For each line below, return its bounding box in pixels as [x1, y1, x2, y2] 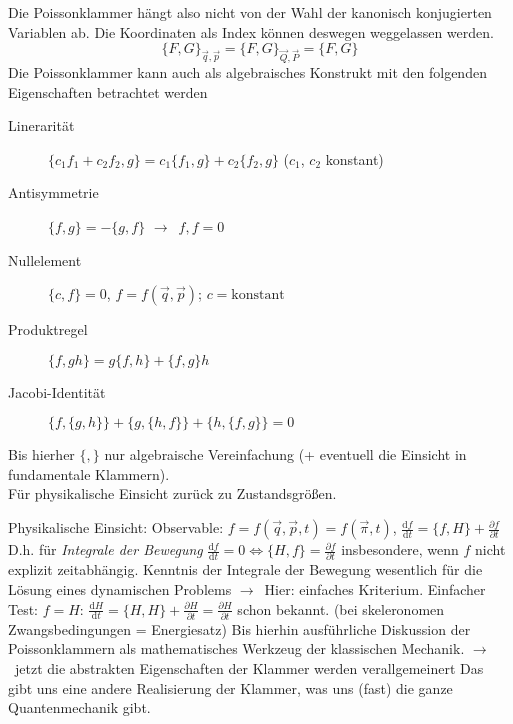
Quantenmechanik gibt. [8, 697, 151, 718]
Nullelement [8, 249, 82, 270]
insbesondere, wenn [341, 539, 459, 560]
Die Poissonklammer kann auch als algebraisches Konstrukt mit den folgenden [8, 61, 487, 82]
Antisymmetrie [8, 182, 99, 203]
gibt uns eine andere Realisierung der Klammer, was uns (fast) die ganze [8, 677, 453, 698]
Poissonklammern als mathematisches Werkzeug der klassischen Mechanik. [8, 638, 465, 659]
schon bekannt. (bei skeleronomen [237, 598, 445, 619]
